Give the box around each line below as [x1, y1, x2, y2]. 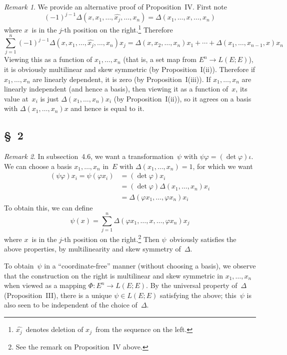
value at [4, 93, 28, 103]
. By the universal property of [146, 280, 237, 290]
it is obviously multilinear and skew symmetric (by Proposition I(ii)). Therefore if [4, 64, 255, 74]
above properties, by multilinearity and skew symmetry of [4, 243, 181, 254]
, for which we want [192, 160, 253, 171]
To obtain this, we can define [4, 202, 93, 212]
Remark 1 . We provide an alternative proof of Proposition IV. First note [4, 1, 227, 11]
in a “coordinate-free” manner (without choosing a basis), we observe [44, 260, 256, 271]
